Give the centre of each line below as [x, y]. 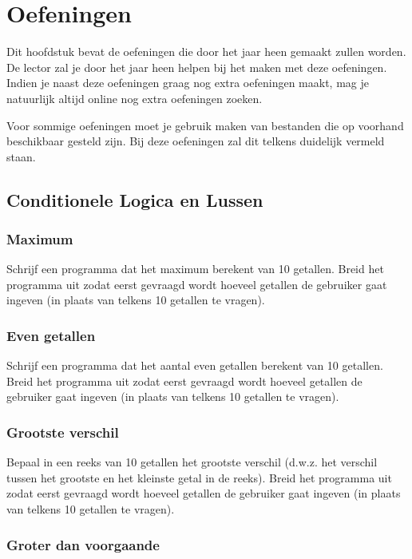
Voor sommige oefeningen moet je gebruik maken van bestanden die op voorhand [205, 125]
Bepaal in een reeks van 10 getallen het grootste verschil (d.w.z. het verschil [192, 462]
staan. [21, 156]
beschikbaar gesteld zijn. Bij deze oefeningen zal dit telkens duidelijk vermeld [196, 141]
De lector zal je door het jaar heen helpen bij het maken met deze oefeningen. [197, 67]
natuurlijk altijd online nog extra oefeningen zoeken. [135, 98]
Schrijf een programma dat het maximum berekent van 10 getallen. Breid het [195, 269]
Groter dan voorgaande [83, 544]
